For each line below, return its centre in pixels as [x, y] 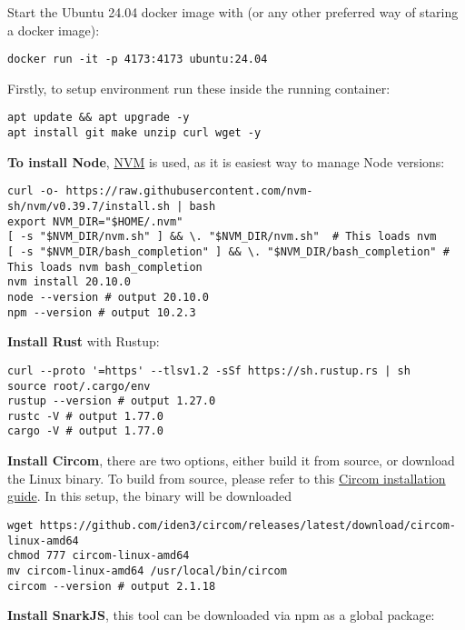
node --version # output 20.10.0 [108, 297]
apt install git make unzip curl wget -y [134, 133]
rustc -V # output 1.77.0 [85, 416]
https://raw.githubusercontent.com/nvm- [189, 191]
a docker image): [54, 30]
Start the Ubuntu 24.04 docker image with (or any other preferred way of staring [233, 12]
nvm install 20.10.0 [69, 282]
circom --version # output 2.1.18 [112, 586]
